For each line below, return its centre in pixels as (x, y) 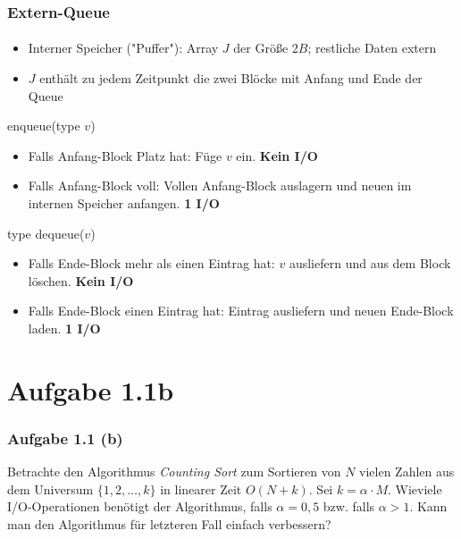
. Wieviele (415, 488)
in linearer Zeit (201, 488)
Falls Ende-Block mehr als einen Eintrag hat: (151, 263)
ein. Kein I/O (277, 155)
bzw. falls (349, 506)
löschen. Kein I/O (81, 280)
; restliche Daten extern (372, 48)
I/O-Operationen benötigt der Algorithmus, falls (140, 506)
